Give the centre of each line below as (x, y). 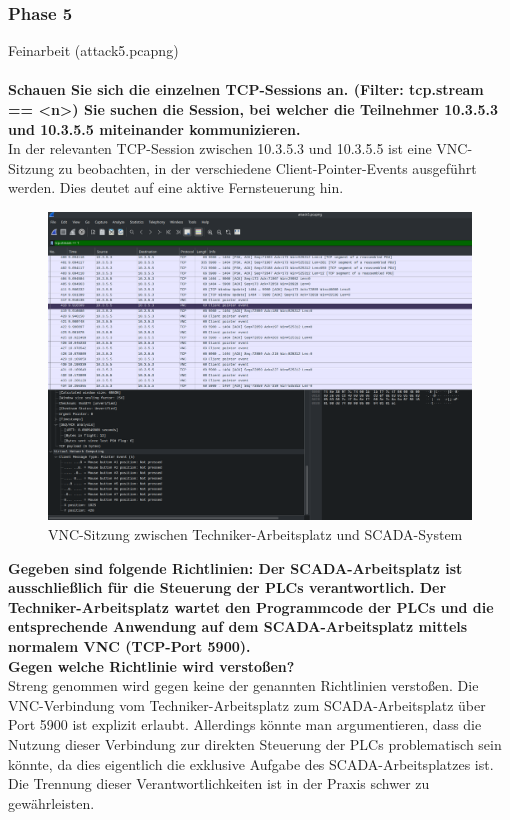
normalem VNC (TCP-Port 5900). (129, 646)
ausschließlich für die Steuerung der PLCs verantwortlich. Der (227, 587)
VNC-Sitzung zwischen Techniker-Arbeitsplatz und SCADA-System (255, 534)
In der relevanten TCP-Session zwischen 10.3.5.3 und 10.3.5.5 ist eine (220, 148)
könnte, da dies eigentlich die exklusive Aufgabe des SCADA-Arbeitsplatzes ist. (251, 763)
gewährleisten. (51, 802)
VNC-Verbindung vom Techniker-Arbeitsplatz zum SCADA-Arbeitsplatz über (247, 704)
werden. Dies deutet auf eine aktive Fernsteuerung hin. (176, 187)
